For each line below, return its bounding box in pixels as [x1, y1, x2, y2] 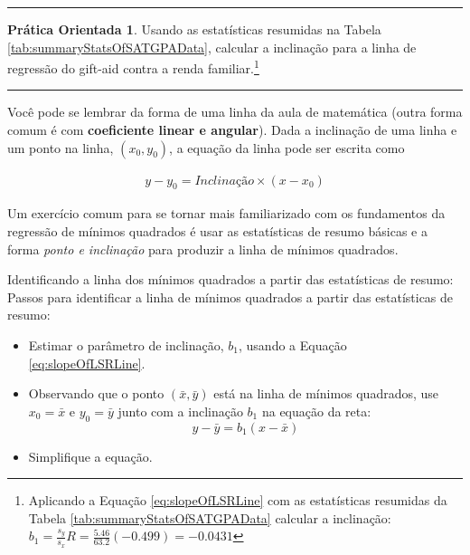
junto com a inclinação [117, 401, 243, 420]
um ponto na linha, [7, 138, 114, 157]
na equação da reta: [261, 401, 371, 420]
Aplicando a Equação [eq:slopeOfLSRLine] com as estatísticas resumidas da [28, 491, 447, 510]
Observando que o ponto [28, 384, 164, 403]
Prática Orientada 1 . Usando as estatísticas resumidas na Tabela [7, 20, 381, 38]
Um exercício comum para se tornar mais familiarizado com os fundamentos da [7, 204, 446, 223]
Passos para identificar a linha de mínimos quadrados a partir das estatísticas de [7, 287, 454, 306]
